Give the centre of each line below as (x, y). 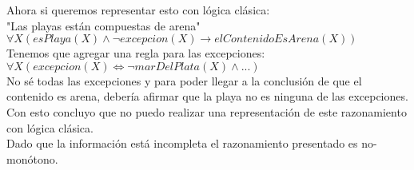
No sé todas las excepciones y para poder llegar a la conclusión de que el (184, 80)
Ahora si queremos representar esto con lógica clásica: (138, 10)
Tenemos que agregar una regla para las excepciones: (136, 53)
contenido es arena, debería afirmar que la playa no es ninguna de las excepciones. (207, 96)
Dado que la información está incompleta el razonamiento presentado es (182, 143)
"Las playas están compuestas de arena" (103, 25)
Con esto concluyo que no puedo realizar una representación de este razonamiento (207, 111)
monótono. (32, 158)
